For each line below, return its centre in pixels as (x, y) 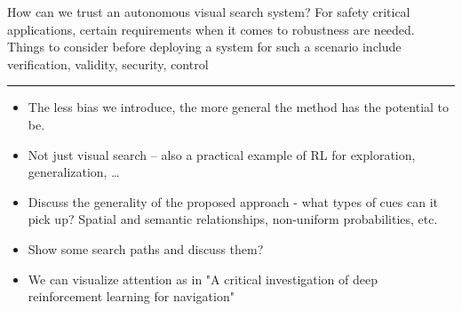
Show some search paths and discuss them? (146, 248)
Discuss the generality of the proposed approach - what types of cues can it (233, 201)
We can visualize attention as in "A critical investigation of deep (203, 279)
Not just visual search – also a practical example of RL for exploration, (222, 154)
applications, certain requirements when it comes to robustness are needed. (211, 29)
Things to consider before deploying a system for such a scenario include (204, 47)
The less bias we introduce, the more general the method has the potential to (239, 107)
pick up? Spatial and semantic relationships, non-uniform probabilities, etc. (233, 219)
